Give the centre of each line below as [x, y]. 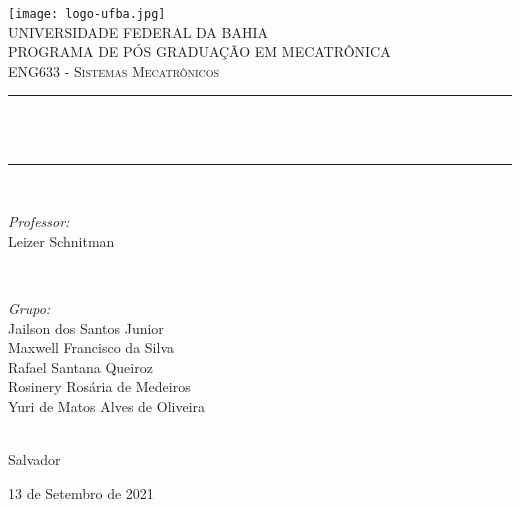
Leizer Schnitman [61, 240]
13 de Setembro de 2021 [81, 492]
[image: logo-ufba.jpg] [87, 14]
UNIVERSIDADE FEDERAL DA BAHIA [138, 31]
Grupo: [29, 308]
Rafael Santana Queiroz [80, 366]
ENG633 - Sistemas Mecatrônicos [114, 70]
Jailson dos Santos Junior [86, 327]
